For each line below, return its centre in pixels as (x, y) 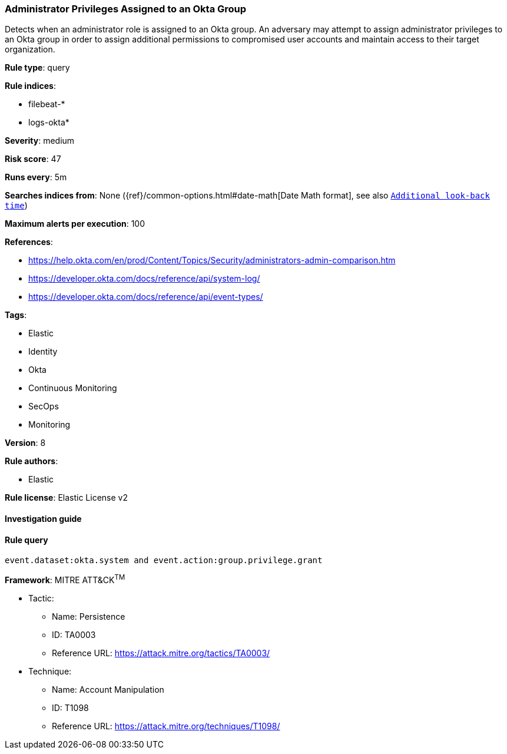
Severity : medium (40, 141)
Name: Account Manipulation (108, 689)
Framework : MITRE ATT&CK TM (65, 579)
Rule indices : (30, 86)
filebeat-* (47, 104)
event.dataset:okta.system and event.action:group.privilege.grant (164, 560)
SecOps (44, 406)
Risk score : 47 (33, 159)
